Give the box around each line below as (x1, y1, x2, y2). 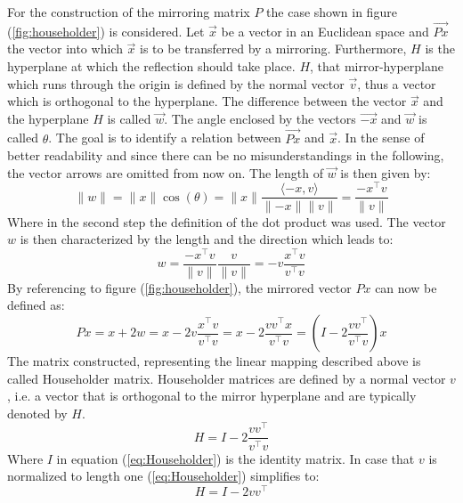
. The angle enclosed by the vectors (164, 109, 356, 127)
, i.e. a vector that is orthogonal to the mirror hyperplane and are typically (7, 386, 417, 405)
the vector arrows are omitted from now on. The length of (7, 163, 323, 182)
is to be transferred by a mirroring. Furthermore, (140, 39, 407, 58)
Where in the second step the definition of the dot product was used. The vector (7, 212, 446, 231)
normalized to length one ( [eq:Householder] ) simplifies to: (7, 466, 320, 485)
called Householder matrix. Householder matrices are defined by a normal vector (7, 369, 446, 387)
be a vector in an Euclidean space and (221, 21, 429, 40)
